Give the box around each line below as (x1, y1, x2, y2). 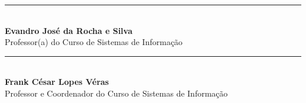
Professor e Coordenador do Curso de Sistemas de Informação (5, 87, 228, 99)
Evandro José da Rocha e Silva (5, 24, 133, 36)
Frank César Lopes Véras (5, 75, 109, 88)
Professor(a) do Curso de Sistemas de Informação (5, 36, 183, 48)
